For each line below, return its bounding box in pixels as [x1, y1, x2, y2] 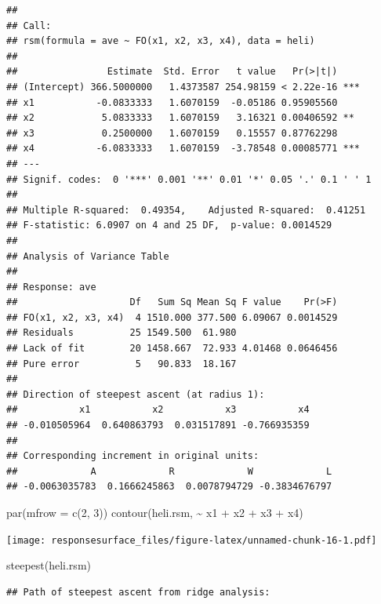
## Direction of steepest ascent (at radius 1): [6, 388, 265, 400]
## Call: [6, 20, 52, 31]
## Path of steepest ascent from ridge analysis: [6, 586, 270, 598]
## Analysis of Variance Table [6, 250, 169, 262]
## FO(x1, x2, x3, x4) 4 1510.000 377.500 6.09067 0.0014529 [6, 311, 338, 323]
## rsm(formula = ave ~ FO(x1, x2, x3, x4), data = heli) [6, 35, 315, 47]
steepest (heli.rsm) [6, 557, 91, 573]
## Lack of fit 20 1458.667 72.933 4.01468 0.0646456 [6, 343, 338, 355]
